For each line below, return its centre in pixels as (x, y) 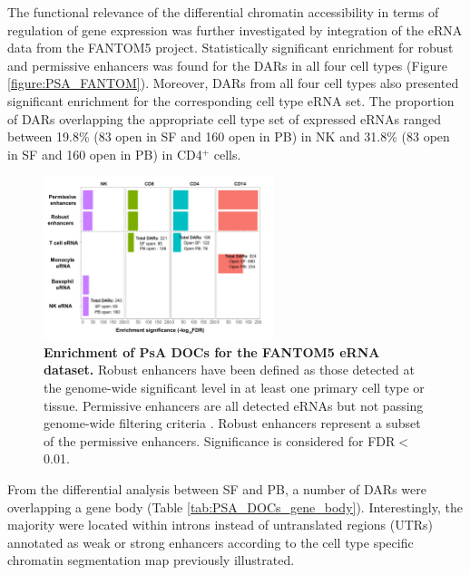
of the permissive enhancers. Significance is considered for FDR (220, 440)
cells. (227, 154)
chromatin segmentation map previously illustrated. (151, 560)
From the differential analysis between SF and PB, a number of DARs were (217, 488)
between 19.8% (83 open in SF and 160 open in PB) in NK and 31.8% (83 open (229, 136)
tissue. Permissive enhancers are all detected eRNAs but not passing (234, 405)
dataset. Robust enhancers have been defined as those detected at (229, 370)
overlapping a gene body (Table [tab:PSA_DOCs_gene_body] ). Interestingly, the (235, 507)
